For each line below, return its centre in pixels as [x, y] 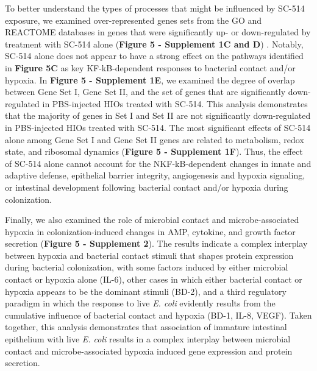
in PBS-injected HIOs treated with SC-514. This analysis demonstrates [175, 103]
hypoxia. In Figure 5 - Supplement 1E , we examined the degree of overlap [150, 79]
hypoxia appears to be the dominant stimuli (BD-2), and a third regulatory [146, 291]
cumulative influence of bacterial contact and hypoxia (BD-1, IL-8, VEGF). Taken [158, 315]
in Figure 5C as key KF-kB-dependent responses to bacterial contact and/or [150, 67]
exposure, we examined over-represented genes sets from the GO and [134, 20]
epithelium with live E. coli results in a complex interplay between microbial [148, 339]
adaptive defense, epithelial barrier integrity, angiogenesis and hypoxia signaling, [155, 175]
